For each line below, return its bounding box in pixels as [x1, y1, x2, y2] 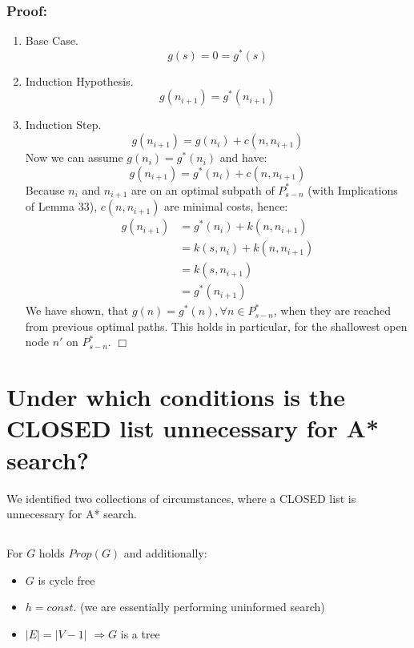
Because [25, 181, 65, 198]
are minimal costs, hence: [164, 198, 288, 215]
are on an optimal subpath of [131, 181, 275, 198]
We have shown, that [25, 302, 129, 319]
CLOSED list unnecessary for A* [6, 412, 380, 445]
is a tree [120, 625, 160, 642]
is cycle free [38, 571, 95, 588]
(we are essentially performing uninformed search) [80, 598, 325, 615]
